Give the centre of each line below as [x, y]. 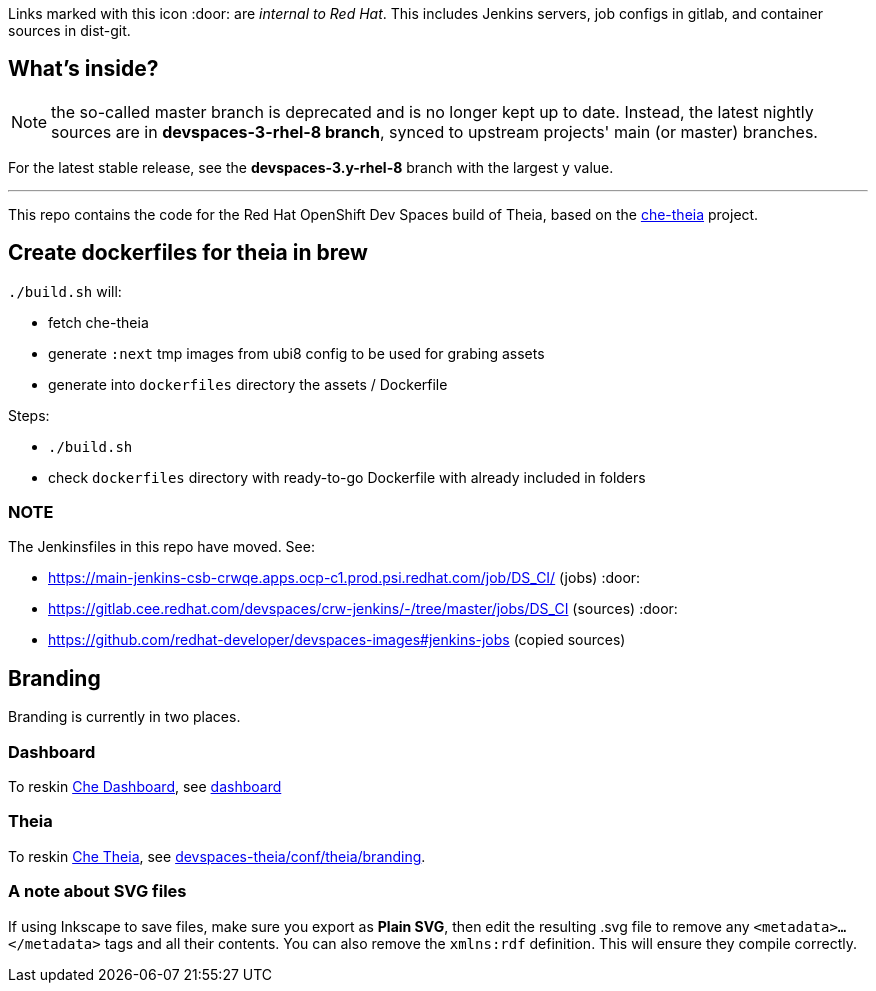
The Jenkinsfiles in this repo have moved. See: [161, 547]
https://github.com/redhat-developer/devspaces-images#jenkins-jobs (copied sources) [337, 640]
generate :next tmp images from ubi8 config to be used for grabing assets [296, 353]
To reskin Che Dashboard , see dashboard [145, 787]
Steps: [29, 415]
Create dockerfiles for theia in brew [188, 253]
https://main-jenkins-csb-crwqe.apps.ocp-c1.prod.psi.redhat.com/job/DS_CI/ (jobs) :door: [344, 578]
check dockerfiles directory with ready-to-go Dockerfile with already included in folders [347, 477]
